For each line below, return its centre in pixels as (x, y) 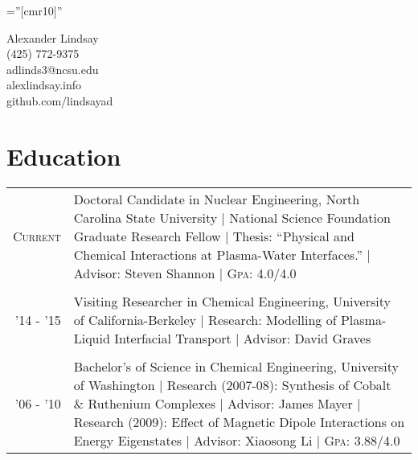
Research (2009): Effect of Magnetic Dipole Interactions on (239, 421)
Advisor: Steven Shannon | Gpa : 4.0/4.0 (185, 273)
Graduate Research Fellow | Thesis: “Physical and (214, 236)
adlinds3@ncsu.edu (53, 69)
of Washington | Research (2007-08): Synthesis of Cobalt (232, 384)
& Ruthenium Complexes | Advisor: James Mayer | (217, 403)
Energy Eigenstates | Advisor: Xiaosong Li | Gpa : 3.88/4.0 (237, 440)
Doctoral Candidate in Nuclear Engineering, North (217, 199)
